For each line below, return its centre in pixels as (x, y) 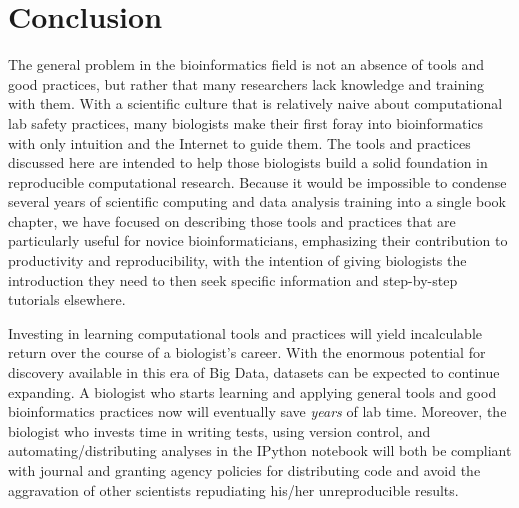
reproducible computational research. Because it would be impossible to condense (257, 181)
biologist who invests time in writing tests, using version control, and (219, 430)
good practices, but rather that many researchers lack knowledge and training (246, 83)
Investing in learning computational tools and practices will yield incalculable (245, 332)
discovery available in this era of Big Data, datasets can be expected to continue (254, 372)
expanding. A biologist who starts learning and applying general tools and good (252, 391)
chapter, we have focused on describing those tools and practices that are (232, 220)
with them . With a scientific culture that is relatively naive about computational (255, 103)
